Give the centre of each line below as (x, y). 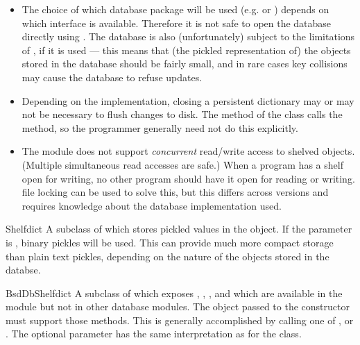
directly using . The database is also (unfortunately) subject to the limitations (188, 36)
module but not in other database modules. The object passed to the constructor (178, 306)
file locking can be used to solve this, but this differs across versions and (175, 192)
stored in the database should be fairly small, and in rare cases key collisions (185, 64)
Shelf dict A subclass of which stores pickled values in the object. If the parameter (179, 229)
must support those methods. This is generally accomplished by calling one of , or (180, 320)
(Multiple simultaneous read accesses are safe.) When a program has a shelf (182, 164)
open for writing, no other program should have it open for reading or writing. (188, 178)
